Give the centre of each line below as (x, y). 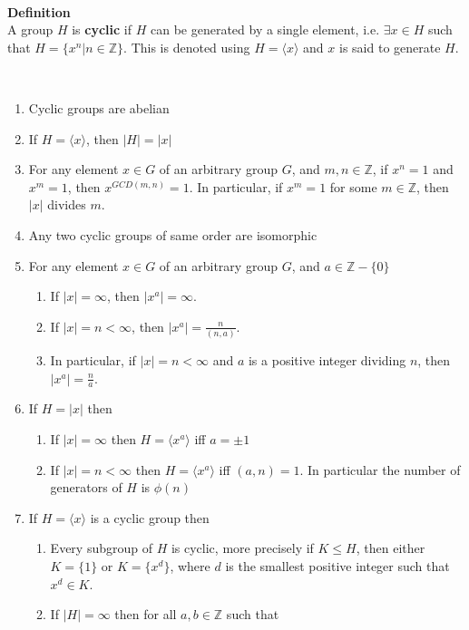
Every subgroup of (101, 548)
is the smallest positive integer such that (337, 566)
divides (67, 204)
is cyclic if (102, 29)
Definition (39, 11)
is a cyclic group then (150, 517)
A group (30, 29)
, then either (391, 548)
